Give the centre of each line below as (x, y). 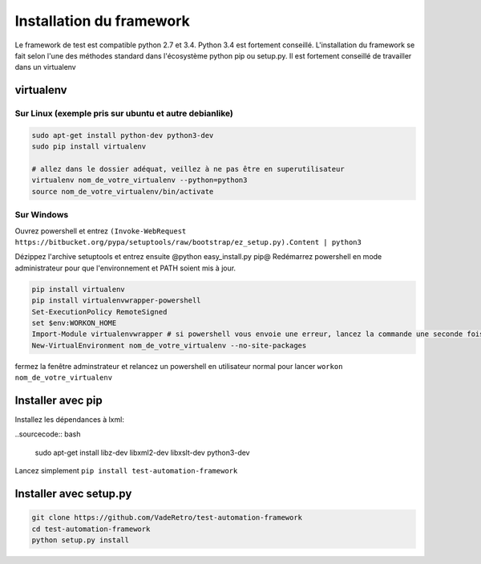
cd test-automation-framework (91, 529)
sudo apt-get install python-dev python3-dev (123, 135)
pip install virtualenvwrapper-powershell (116, 300)
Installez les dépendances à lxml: (69, 419)
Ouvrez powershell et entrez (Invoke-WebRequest (101, 231)
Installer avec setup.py (73, 493)
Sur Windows (42, 215)
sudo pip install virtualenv (89, 147)
